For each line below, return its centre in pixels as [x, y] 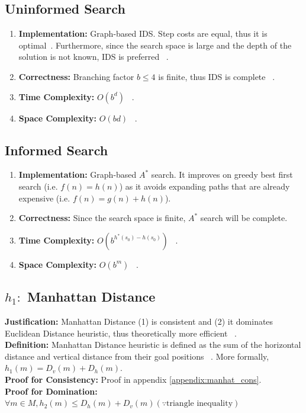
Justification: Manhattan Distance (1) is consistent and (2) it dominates [139, 321]
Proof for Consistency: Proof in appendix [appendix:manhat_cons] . [133, 379]
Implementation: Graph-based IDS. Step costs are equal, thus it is [143, 33]
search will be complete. [244, 218]
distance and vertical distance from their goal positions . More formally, [137, 356]
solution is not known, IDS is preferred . [94, 57]
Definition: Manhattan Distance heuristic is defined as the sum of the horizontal [153, 345]
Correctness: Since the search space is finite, [102, 218]
